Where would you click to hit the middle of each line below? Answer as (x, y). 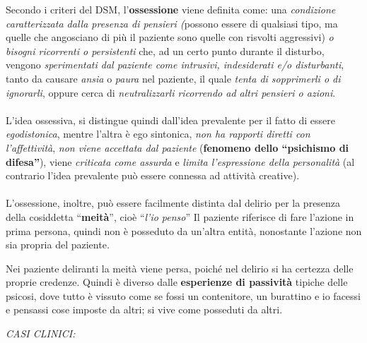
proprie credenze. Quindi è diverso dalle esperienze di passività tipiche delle (177, 282)
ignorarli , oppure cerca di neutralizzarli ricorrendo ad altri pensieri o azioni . (171, 92)
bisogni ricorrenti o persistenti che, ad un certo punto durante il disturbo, (165, 50)
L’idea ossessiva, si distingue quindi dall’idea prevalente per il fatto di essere (171, 120)
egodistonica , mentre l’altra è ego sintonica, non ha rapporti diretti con (158, 134)
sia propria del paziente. (58, 245)
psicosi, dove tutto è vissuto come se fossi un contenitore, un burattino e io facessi (183, 295)
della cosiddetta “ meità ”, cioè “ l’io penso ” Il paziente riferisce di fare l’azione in (180, 216)
